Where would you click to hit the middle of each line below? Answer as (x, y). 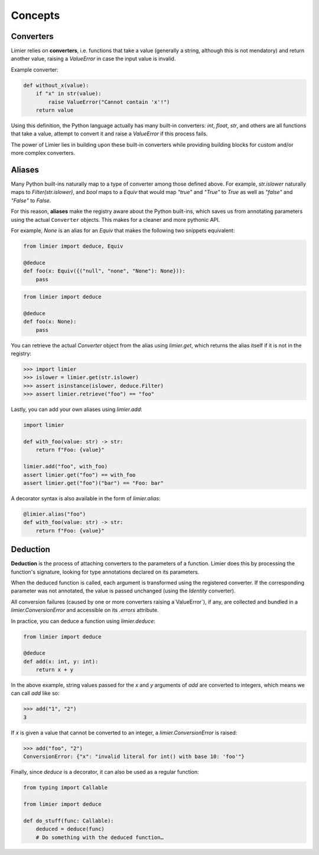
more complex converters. (43, 153)
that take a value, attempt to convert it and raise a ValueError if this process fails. (109, 134)
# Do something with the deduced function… (100, 837)
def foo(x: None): (50, 322)
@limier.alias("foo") (55, 514)
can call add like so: (35, 693)
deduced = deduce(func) (70, 829)
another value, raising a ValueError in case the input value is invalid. (93, 59)
